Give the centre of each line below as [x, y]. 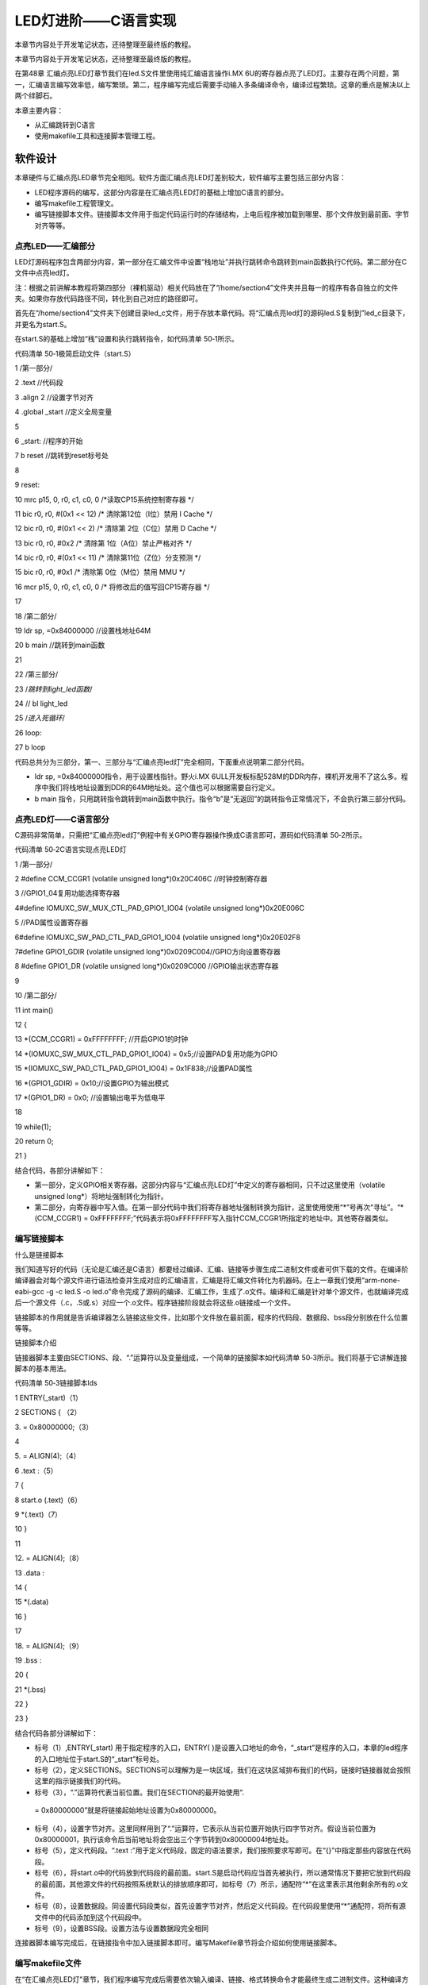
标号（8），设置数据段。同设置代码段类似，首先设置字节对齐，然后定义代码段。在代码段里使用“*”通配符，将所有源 [220, 1906]
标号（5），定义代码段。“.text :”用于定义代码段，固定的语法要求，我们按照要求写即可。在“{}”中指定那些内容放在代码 [223, 1851]
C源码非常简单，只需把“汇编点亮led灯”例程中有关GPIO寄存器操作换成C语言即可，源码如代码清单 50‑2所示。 [191, 834]
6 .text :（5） [36, 1470]
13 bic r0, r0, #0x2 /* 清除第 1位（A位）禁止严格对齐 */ [103, 543]
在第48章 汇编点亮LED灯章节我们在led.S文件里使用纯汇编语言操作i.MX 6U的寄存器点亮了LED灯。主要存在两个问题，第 [207, 73]
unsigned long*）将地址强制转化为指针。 [101, 1196]
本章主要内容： [39, 110]
